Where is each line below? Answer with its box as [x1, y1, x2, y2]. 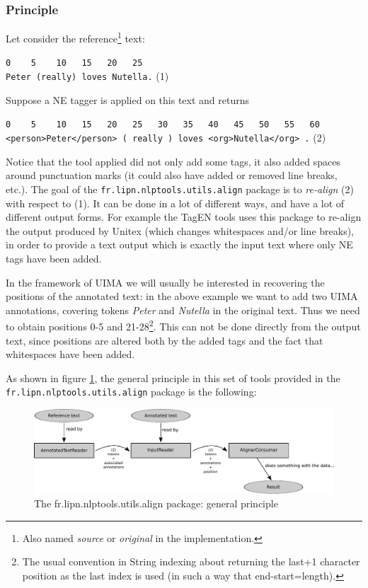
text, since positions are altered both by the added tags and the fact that [6, 333, 323, 347]
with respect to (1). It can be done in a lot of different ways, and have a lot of [6, 195, 345, 210]
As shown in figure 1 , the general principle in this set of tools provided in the [6, 370, 340, 385]
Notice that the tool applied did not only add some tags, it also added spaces [6, 154, 340, 168]
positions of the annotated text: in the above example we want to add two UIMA [6, 289, 358, 304]
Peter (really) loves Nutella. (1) [6, 69, 169, 83]
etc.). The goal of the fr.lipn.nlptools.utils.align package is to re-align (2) [6, 181, 354, 196]
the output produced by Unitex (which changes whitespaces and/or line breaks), [6, 223, 354, 238]
